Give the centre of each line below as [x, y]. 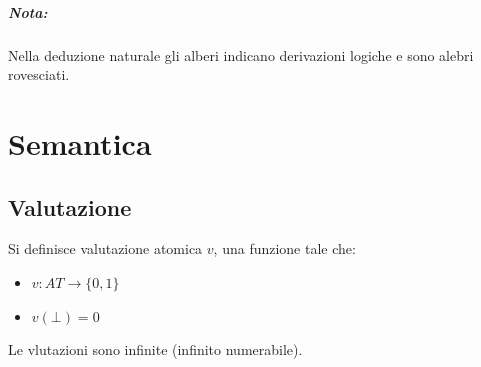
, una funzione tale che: [284, 248]
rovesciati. [39, 74]
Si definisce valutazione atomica [105, 248]
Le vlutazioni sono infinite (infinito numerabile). [155, 349]
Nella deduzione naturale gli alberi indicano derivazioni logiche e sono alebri [241, 54]
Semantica [80, 142]
